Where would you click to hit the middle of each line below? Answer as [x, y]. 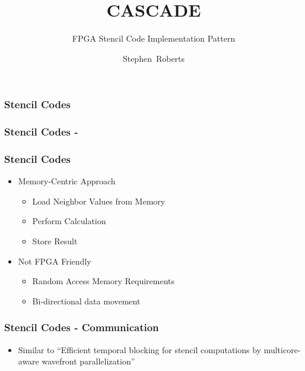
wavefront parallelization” [88, 361]
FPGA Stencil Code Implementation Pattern [154, 38]
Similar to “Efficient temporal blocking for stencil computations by [140, 349]
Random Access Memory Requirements [104, 281]
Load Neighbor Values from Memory [99, 201]
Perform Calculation [69, 221]
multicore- [282, 349]
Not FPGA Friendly [55, 261]
